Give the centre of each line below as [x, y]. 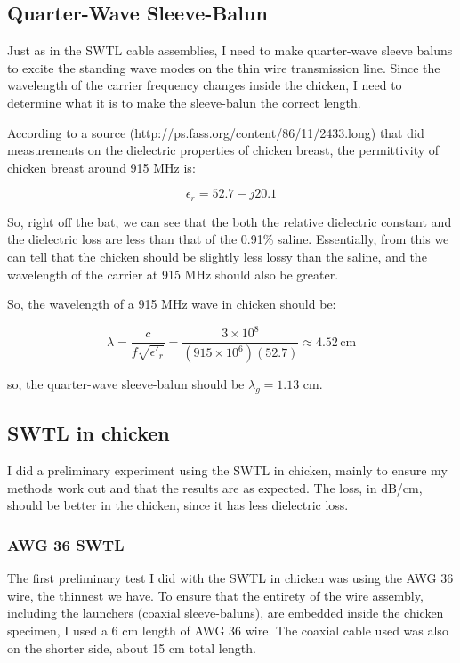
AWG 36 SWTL [66, 544]
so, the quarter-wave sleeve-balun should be [126, 384]
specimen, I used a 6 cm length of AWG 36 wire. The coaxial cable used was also [228, 630]
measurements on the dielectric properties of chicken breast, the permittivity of [223, 150]
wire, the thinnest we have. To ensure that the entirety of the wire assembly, [215, 595]
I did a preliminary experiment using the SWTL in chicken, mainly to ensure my [227, 470]
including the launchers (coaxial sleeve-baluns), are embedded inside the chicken [226, 613]
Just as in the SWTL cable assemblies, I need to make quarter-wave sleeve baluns [230, 50]
